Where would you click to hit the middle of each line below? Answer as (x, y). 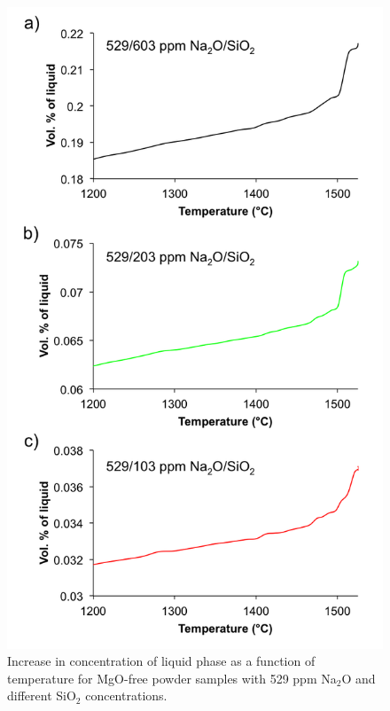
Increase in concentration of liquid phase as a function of (161, 661)
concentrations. (126, 695)
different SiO (42, 695)
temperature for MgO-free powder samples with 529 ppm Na (172, 678)
